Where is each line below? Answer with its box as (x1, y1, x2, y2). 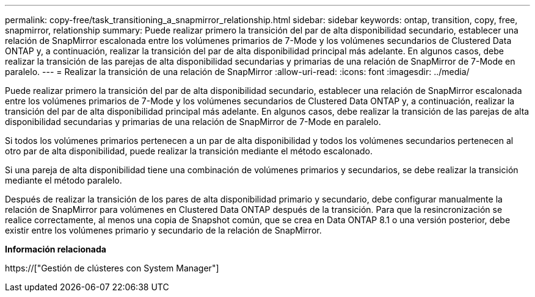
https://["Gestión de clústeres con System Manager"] (5, 263, 219, 273)
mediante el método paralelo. (5, 175, 122, 185)
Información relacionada (5, 244, 106, 254)
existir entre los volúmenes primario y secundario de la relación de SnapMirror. (5, 225, 322, 235)
